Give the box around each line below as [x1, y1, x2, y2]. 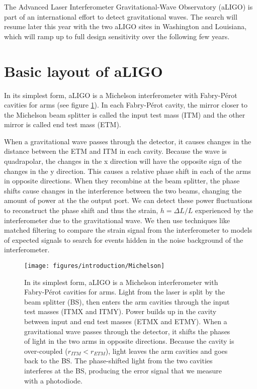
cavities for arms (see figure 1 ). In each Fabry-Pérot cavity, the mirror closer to [4, 100, 248, 110]
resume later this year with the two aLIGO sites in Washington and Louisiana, [4, 21, 247, 32]
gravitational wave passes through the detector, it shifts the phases [24, 326, 230, 336]
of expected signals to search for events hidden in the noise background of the [4, 234, 243, 245]
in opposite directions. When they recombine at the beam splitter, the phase [4, 175, 240, 186]
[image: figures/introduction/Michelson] [24, 262, 165, 269]
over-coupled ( [24, 345, 68, 356]
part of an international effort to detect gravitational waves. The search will [4, 11, 237, 22]
